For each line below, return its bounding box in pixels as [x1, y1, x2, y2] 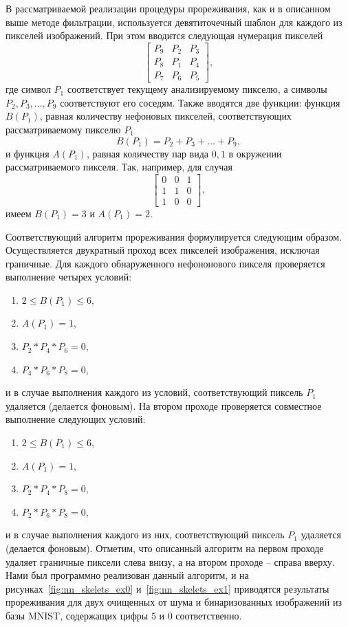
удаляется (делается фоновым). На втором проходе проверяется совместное [6, 398, 322, 412]
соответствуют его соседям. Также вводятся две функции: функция [60, 95, 340, 109]
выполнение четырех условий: [6, 269, 132, 284]
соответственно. [175, 608, 242, 622]
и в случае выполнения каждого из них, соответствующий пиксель [6, 527, 285, 542]
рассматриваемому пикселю [6, 122, 121, 137]
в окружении [228, 146, 282, 160]
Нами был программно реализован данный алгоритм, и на [6, 568, 249, 582]
